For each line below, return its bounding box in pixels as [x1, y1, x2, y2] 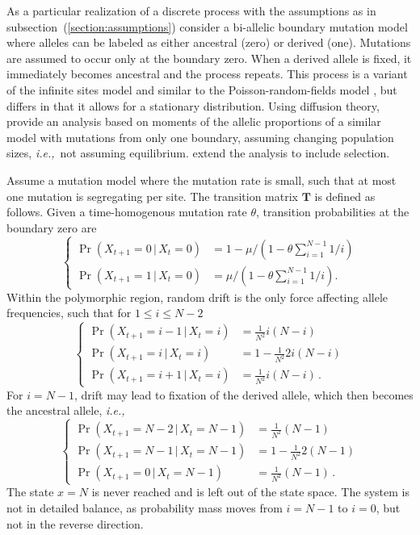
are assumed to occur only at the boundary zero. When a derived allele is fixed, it [6, 49, 412, 66]
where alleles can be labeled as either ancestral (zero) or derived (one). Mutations [6, 34, 411, 51]
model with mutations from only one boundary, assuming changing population [6, 128, 394, 145]
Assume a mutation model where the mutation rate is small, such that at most [6, 171, 397, 188]
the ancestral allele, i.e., [6, 402, 125, 419]
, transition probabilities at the [256, 203, 409, 220]
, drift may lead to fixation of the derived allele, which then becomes [74, 386, 414, 403]
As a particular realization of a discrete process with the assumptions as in [6, 2, 376, 19]
